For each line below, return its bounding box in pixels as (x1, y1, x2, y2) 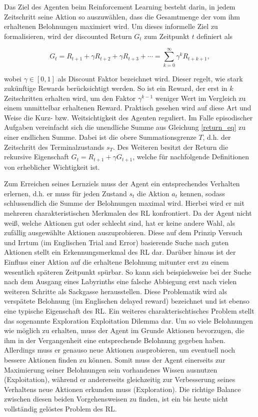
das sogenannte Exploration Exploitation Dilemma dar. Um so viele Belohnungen (4, 315, 253, 326)
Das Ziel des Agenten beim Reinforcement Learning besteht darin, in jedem (4, 1, 235, 11)
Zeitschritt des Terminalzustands (4, 141, 104, 152)
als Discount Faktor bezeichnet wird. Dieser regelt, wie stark (57, 73, 243, 83)
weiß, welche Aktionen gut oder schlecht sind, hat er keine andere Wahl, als (4, 217, 235, 228)
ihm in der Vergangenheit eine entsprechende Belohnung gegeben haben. (4, 335, 225, 345)
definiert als (196, 30, 233, 41)
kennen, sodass (179, 188, 225, 198)
